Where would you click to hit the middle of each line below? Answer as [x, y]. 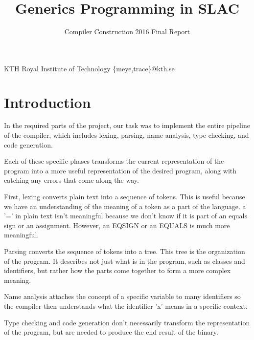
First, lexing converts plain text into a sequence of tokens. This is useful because [125, 196]
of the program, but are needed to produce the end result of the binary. [111, 332]
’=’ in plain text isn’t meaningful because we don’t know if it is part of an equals [126, 216]
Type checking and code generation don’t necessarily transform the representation [127, 322]
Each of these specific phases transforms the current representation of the [114, 161]
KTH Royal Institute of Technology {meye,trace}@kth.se [89, 68]
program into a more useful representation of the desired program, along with [120, 170]
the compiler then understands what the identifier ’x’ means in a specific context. [126, 306]
